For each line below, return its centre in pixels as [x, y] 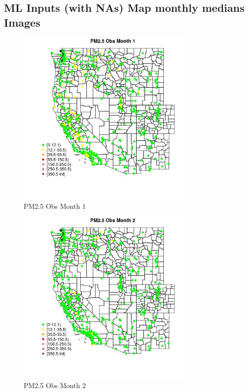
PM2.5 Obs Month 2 [55, 385]
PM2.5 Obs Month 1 [55, 206]
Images [22, 22]
